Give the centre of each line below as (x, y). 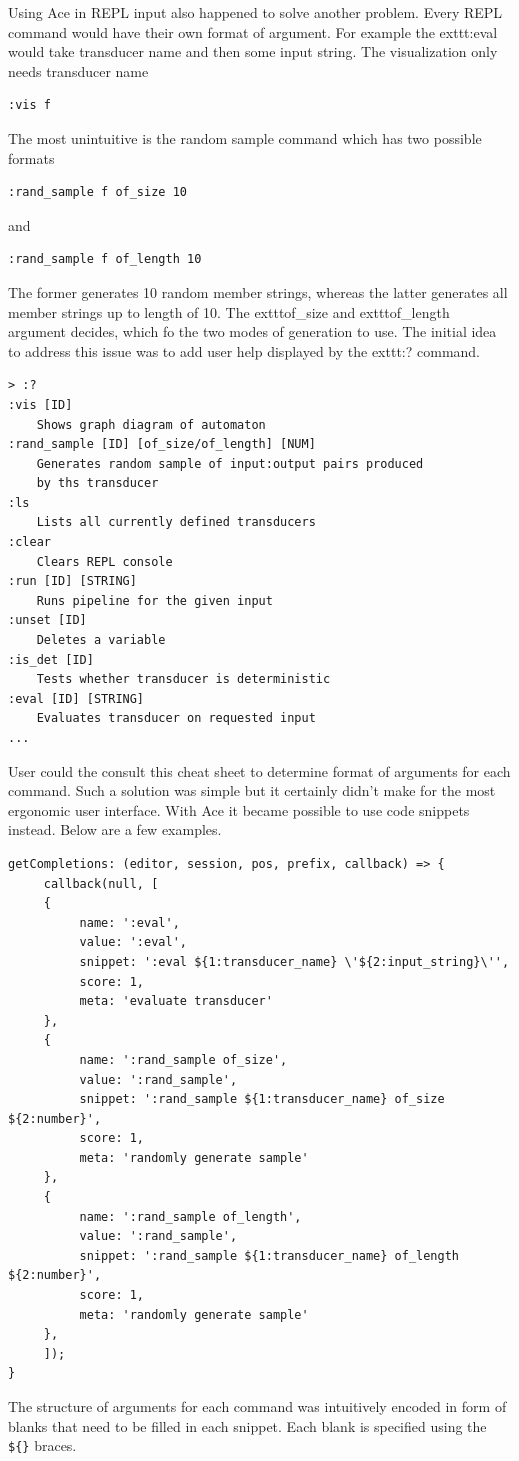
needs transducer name (78, 70)
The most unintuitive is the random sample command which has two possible (245, 137)
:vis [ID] (40, 404)
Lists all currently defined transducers (176, 522)
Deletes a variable (101, 640)
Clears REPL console (104, 561)
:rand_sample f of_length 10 (105, 259)
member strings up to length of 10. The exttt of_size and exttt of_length (229, 311)
